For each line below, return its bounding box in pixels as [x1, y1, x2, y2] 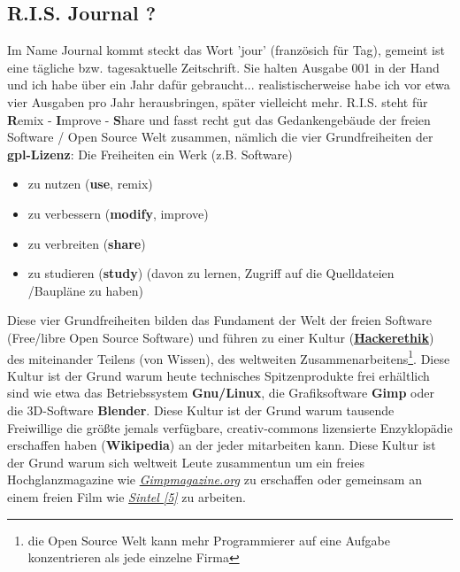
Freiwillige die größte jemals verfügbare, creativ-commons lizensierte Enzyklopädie [7, 418, 453, 437]
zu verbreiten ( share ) [27, 234, 146, 252]
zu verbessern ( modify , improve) [27, 204, 209, 222]
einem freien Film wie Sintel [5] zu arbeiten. [7, 487, 247, 506]
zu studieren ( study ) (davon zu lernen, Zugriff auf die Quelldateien [27, 264, 395, 282]
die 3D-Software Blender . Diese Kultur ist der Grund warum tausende [7, 400, 395, 419]
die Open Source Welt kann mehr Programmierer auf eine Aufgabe [27, 530, 390, 549]
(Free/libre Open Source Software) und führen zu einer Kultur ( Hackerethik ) [7, 328, 434, 346]
